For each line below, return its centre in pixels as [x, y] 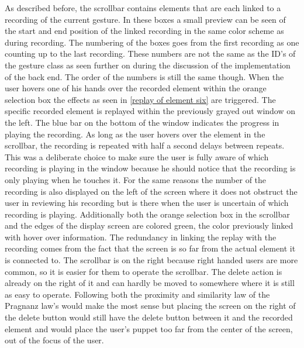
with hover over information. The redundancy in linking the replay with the [141, 237]
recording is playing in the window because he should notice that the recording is [150, 168]
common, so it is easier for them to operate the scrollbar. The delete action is [144, 271]
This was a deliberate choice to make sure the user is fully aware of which [137, 156]
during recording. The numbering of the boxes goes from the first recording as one [152, 42]
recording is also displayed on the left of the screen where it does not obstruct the [151, 191]
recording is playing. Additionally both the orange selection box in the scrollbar [147, 214]
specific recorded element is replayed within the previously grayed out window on [150, 111]
